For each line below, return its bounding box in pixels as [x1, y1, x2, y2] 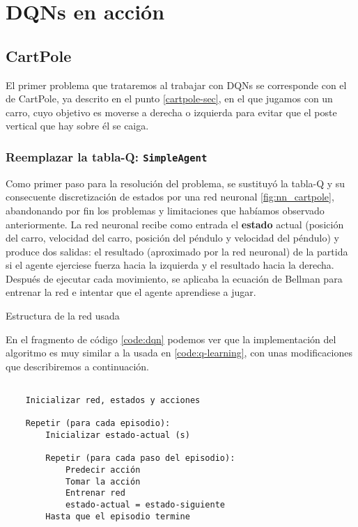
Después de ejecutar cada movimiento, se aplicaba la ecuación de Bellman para [6, 271, 343, 285]
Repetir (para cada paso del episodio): [45, 453, 235, 464]
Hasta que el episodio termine [45, 511, 190, 521]
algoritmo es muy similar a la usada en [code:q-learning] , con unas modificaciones [6, 345, 352, 360]
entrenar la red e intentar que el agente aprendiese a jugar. [6, 285, 256, 299]
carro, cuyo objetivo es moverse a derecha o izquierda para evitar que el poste [6, 104, 337, 119]
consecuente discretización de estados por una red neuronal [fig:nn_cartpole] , [6, 189, 334, 204]
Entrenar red [65, 488, 125, 498]
